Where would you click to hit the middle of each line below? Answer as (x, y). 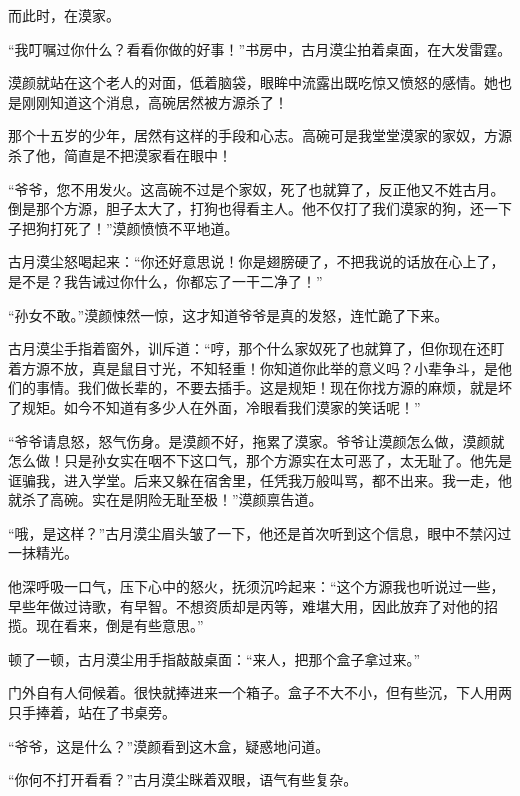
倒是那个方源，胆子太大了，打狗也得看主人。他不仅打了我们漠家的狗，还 (246, 208)
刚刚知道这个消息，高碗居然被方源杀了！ (154, 101)
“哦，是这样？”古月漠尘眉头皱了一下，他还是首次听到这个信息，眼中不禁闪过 (260, 532)
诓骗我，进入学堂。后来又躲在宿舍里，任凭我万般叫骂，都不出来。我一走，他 (260, 479)
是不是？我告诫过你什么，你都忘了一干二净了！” (165, 280)
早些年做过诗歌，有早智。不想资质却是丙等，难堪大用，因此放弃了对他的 (246, 605)
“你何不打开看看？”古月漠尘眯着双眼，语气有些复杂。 (183, 779)
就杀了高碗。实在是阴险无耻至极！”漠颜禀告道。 (165, 499)
